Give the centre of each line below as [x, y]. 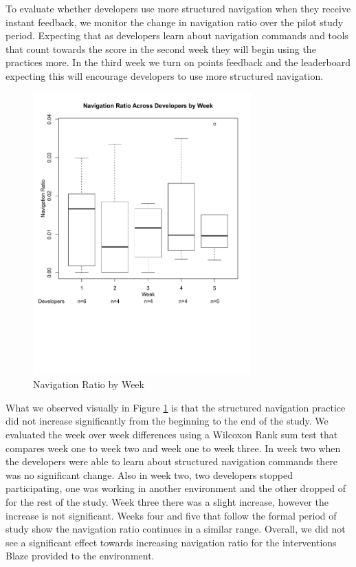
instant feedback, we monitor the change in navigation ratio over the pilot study [175, 22]
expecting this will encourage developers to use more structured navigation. [165, 75]
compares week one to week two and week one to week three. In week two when [173, 448]
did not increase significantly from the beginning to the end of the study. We [167, 421]
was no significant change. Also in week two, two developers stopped [149, 474]
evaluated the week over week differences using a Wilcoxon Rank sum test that [172, 435]
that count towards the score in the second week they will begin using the [161, 49]
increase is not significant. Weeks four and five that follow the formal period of [171, 515]
